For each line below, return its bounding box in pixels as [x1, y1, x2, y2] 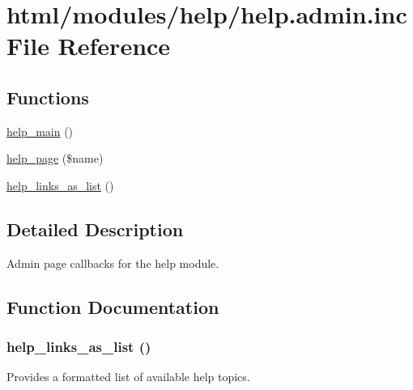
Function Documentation [6, 294, 219, 319]
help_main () [6, 122, 74, 139]
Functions [6, 84, 89, 109]
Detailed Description [6, 216, 184, 241]
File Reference [6, 29, 171, 62]
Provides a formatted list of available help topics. [6, 368, 250, 385]
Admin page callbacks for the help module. [6, 254, 219, 271]
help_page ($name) [6, 150, 104, 167]
